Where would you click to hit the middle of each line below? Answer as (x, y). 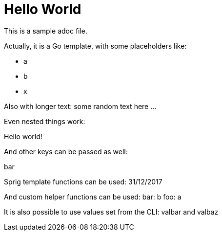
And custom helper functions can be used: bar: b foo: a (93, 197)
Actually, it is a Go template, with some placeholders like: (95, 46)
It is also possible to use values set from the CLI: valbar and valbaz (111, 212)
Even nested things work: (45, 121)
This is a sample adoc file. (46, 31)
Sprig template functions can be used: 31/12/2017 (83, 181)
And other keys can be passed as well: (66, 151)
